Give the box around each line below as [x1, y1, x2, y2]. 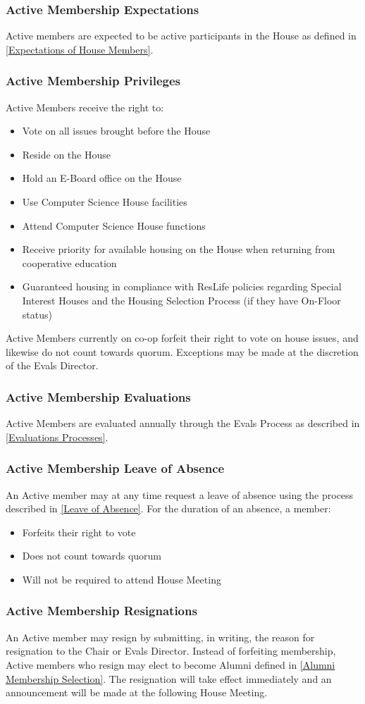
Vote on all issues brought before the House [22, 123, 211, 138]
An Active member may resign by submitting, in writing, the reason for [6, 629, 315, 644]
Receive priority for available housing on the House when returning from [22, 242, 335, 257]
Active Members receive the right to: [6, 99, 164, 114]
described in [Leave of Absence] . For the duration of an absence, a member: [6, 501, 331, 516]
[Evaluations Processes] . [6, 429, 109, 444]
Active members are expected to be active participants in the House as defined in [6, 28, 357, 43]
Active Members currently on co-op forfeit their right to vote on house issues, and [6, 331, 359, 345]
